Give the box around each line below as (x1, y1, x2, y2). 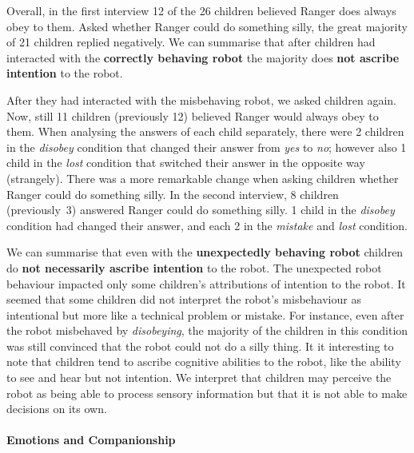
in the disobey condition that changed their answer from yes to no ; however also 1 (6, 138, 407, 155)
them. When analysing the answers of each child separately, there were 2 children (6, 123, 404, 140)
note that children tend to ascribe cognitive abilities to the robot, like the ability (6, 353, 401, 370)
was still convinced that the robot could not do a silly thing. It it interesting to (6, 337, 394, 354)
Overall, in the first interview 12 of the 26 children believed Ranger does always (6, 2, 396, 18)
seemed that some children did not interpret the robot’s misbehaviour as (6, 291, 361, 308)
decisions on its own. (6, 400, 107, 417)
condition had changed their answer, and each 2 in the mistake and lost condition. (6, 217, 408, 233)
